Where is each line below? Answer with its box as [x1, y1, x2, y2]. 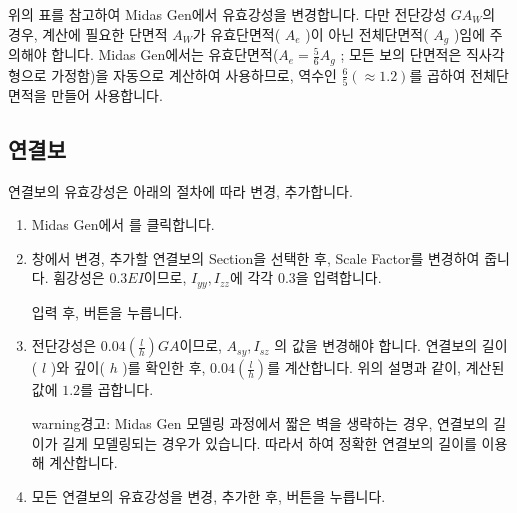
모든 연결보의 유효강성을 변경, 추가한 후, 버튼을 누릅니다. [31, 485, 386, 506]
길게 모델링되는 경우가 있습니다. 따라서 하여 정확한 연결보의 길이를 [62, 432, 477, 453]
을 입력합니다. [295, 267, 382, 288]
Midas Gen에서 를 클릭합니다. [31, 214, 215, 235]
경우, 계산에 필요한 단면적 [8, 23, 168, 44]
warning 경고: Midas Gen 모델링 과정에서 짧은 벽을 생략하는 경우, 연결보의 [31, 413, 489, 434]
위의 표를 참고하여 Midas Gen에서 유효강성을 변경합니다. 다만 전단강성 [8, 4, 447, 24]
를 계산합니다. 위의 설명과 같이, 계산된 [267, 357, 505, 378]
